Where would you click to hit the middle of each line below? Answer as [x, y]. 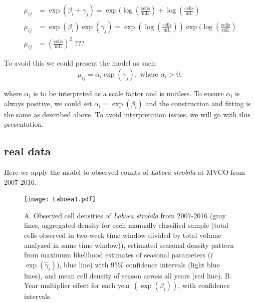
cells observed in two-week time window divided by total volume [123, 235]
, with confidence [204, 285]
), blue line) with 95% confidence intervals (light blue [138, 264]
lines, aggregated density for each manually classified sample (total [126, 225]
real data [28, 151]
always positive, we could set [48, 103]
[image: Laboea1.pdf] [60, 200]
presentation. [24, 124]
